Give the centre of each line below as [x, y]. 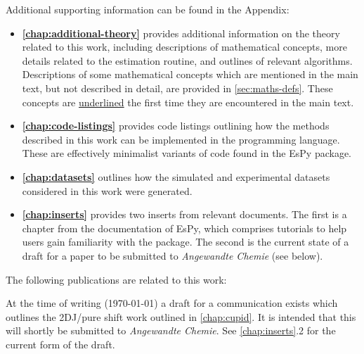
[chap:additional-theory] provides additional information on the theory [181, 33]
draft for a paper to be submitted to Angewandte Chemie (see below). [173, 255]
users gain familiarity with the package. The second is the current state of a [186, 242]
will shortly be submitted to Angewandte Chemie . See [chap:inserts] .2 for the [171, 330]
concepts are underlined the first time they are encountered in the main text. [188, 102]
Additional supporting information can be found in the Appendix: [148, 9]
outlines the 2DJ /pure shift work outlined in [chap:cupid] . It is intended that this [181, 316]
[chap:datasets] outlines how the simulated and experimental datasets [176, 176]
